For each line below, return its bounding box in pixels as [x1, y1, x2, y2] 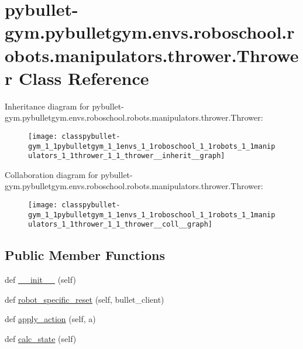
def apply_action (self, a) [5, 313, 96, 325]
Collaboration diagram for [5, 168, 98, 180]
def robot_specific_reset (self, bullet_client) [5, 293, 164, 305]
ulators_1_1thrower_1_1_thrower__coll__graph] [28, 220, 212, 229]
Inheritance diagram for [5, 100, 89, 112]
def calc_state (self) [5, 332, 77, 344]
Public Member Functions [5, 246, 165, 264]
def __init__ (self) [5, 273, 76, 286]
